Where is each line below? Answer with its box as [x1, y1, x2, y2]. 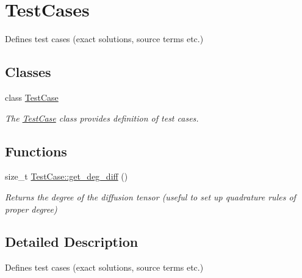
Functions [5, 141, 67, 160]
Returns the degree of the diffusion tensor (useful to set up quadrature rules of [5, 190, 296, 203]
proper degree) [5, 202, 57, 215]
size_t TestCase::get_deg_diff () [5, 170, 128, 183]
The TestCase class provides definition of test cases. [5, 111, 199, 124]
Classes [5, 62, 51, 81]
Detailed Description [5, 232, 138, 251]
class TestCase [5, 90, 59, 103]
